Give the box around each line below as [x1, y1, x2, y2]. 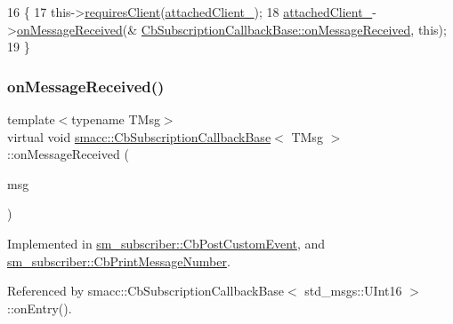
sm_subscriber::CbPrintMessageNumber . [7, 251, 231, 270]
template [7, 110, 55, 128]
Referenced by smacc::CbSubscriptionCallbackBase [7, 281, 285, 300]
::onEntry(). [7, 298, 72, 317]
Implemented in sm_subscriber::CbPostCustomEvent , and [7, 233, 326, 252]
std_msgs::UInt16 [304, 281, 402, 300]
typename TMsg [71, 110, 160, 128]
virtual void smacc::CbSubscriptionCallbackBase [7, 127, 271, 146]
